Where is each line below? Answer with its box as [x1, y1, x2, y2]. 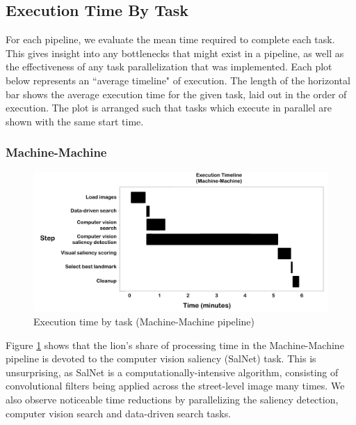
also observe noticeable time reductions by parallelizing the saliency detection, [6, 392, 339, 406]
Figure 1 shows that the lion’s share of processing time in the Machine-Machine [6, 337, 344, 352]
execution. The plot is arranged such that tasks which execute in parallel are [6, 100, 332, 115]
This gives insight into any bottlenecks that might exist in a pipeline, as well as [6, 45, 344, 60]
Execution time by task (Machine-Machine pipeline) [33, 314, 255, 328]
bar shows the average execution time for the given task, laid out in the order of [6, 86, 347, 101]
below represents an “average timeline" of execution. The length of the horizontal [6, 72, 350, 87]
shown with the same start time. [6, 114, 144, 128]
